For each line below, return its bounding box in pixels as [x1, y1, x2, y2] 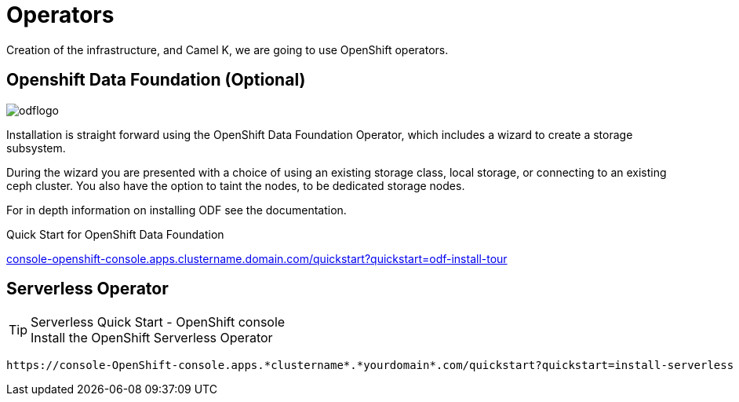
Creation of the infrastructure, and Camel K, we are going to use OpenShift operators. [6, 42, 449, 57]
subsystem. [6, 141, 66, 155]
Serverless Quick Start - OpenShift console [31, 314, 286, 331]
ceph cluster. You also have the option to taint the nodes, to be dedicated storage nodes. [6, 178, 465, 192]
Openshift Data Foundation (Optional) [6, 70, 306, 90]
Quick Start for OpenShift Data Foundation [6, 227, 224, 241]
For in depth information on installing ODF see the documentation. [6, 203, 347, 217]
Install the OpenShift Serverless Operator [31, 330, 273, 346]
